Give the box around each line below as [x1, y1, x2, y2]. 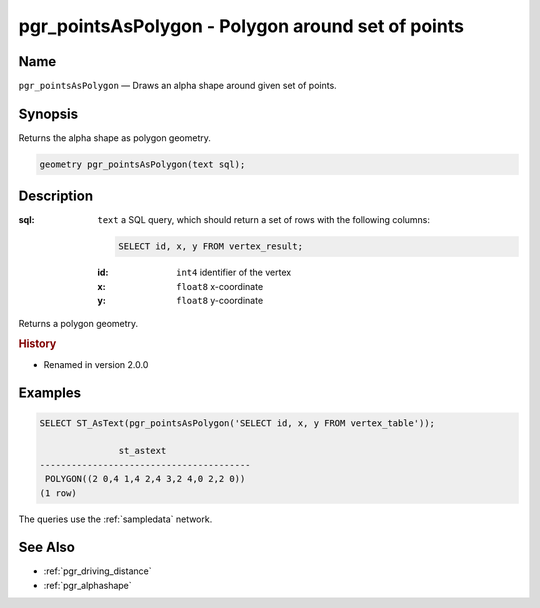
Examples [18, 385, 82, 402]
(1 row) [39, 487, 77, 499]
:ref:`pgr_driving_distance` [43, 565, 152, 577]
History [18, 337, 57, 351]
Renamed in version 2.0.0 [43, 358, 149, 370]
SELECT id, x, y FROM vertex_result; [118, 241, 304, 252]
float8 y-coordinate [176, 295, 264, 307]
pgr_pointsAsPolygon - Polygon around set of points [18, 15, 465, 37]
